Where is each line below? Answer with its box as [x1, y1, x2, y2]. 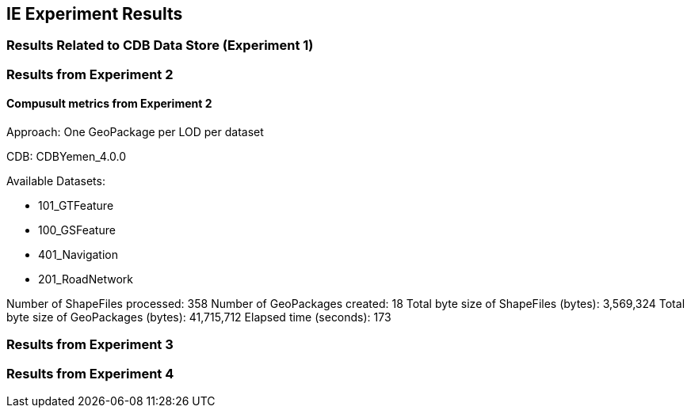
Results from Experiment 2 [6, 66, 174, 82]
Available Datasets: [6, 174, 105, 188]
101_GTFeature [38, 199, 114, 213]
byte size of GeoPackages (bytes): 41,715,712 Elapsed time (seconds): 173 [6, 310, 391, 325]
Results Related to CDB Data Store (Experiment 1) [6, 37, 314, 54]
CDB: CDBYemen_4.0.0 [6, 150, 127, 164]
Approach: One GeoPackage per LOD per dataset [6, 125, 264, 139]
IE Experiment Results [6, 4, 183, 24]
